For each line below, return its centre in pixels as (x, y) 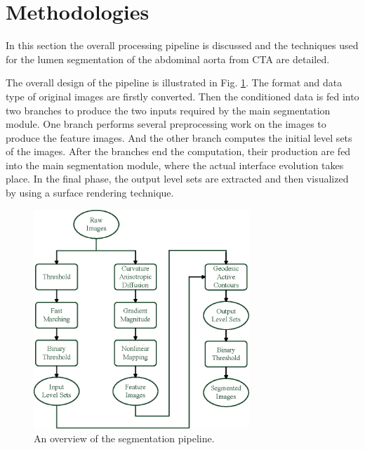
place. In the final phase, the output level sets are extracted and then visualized (177, 179)
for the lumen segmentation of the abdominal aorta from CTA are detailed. (168, 59)
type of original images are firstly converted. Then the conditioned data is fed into (182, 96)
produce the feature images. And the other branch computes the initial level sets (179, 137)
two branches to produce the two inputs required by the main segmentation (168, 110)
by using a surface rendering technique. (90, 193)
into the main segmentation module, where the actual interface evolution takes (175, 165)
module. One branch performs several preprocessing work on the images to (166, 124)
